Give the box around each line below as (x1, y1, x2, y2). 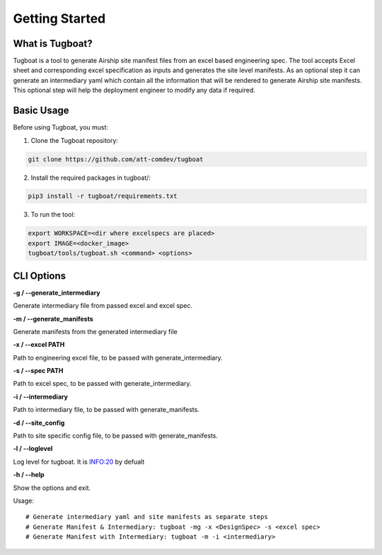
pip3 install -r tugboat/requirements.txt (28, 192, 178, 200)
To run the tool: (30, 210, 76, 219)
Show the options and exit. (13, 484, 91, 492)
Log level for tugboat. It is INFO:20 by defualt (13, 457, 145, 466)
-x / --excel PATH (13, 341, 65, 349)
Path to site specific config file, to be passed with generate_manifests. (13, 432, 219, 440)
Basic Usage (13, 105, 69, 117)
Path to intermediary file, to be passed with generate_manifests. (13, 406, 199, 414)
